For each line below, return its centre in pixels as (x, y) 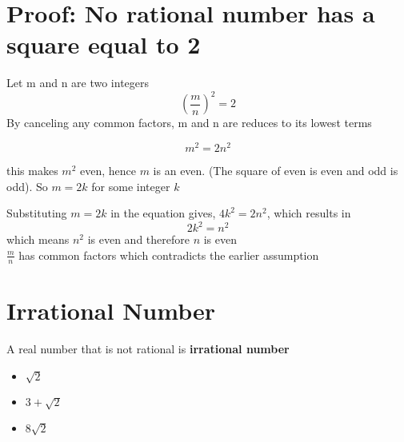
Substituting (37, 213)
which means (38, 239)
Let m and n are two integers (78, 83)
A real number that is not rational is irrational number (148, 348)
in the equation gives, (163, 213)
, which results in (309, 213)
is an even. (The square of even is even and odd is (276, 171)
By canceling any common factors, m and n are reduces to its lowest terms (189, 123)
